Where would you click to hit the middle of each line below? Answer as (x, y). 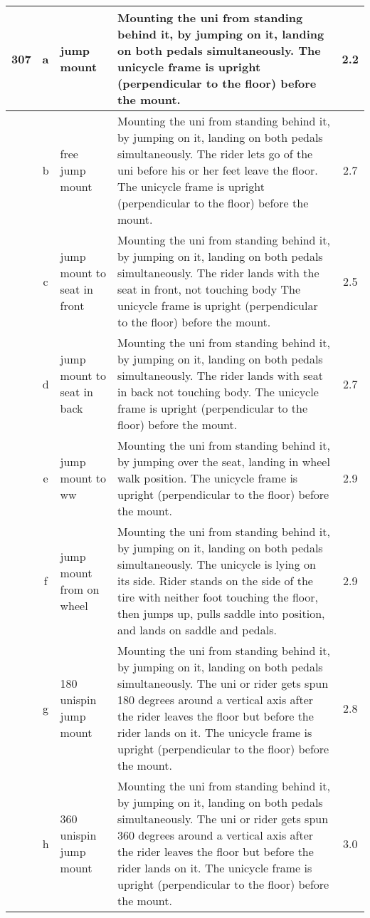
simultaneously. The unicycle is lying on (217, 564)
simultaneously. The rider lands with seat (220, 375)
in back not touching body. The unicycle (218, 392)
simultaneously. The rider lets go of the (215, 154)
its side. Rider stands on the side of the (215, 581)
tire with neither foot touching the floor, (218, 597)
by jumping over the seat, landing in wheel (224, 461)
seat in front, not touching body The (209, 289)
